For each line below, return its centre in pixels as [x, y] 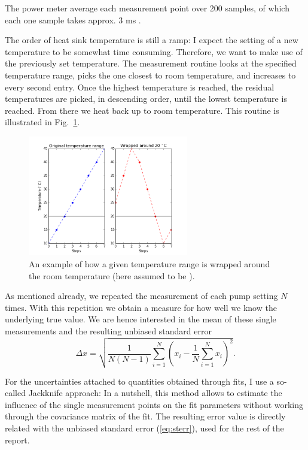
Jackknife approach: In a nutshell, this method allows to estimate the [155, 393]
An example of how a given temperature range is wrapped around [150, 263]
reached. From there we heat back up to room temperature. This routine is [142, 110]
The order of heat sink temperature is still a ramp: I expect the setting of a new [152, 40]
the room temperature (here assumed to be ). [112, 275]
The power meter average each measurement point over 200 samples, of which [147, 8]
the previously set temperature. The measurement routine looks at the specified [151, 63]
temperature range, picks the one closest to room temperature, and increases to [150, 75]
